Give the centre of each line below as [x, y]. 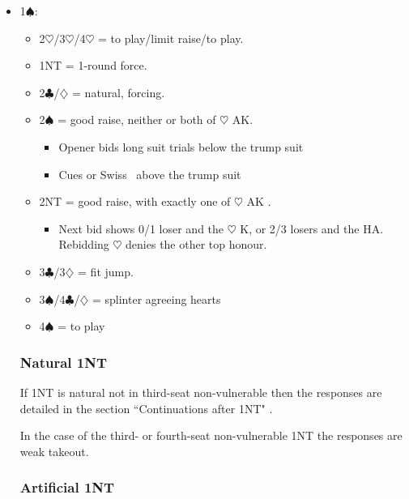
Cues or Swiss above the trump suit [150, 174]
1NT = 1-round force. [93, 65]
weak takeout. [54, 451]
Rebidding [84, 244]
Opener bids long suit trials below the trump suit [181, 146]
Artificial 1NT [67, 487]
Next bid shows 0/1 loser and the [141, 228]
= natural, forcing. [119, 92]
